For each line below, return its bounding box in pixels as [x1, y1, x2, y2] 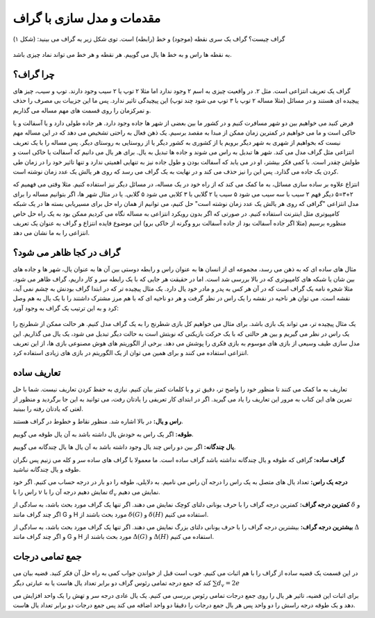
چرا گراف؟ [12, 68, 55, 80]
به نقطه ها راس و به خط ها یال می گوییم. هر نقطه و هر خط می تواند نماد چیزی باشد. [12, 50, 232, 58]
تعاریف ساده [12, 367, 61, 379]
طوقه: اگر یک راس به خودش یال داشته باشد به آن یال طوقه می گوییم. [12, 430, 194, 438]
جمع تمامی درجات [12, 551, 83, 563]
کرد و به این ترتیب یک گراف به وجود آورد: [12, 304, 119, 312]
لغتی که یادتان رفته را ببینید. [12, 404, 83, 413]
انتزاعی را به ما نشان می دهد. [12, 229, 90, 237]
